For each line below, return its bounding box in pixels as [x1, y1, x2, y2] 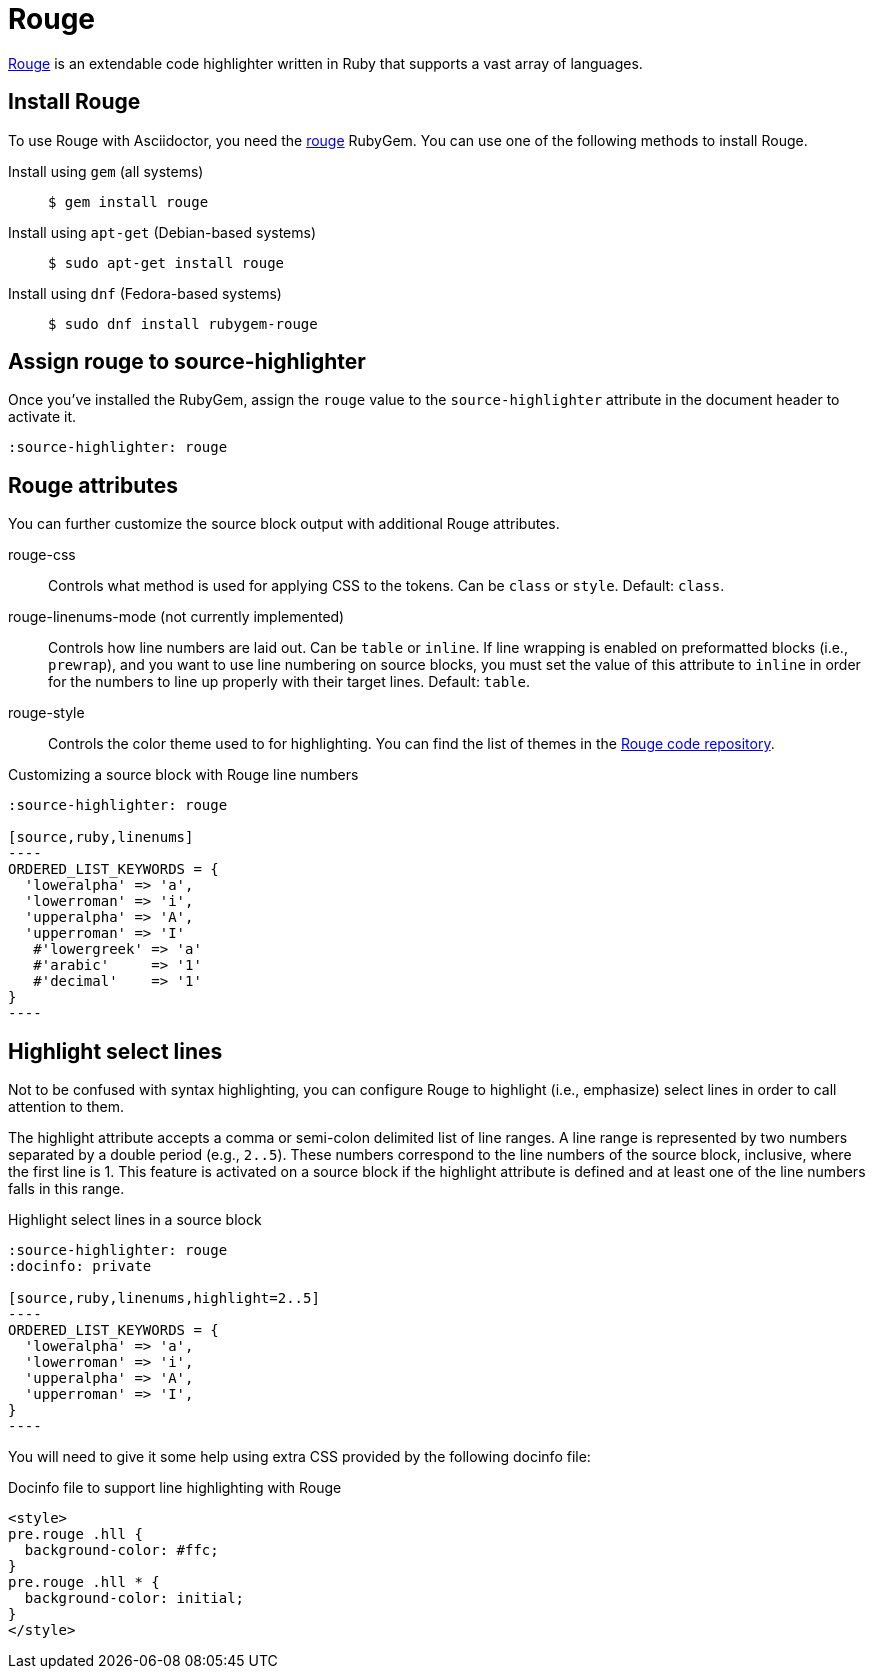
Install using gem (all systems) [8, 162, 204, 180]
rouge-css [8, 546, 76, 564]
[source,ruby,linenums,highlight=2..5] [8, 1290, 320, 1307]
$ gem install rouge [48, 193, 209, 210]
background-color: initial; [24, 1590, 245, 1607]
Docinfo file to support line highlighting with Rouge [8, 1479, 342, 1497]
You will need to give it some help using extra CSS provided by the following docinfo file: [8, 1448, 591, 1466]
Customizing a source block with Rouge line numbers [8, 766, 359, 784]
